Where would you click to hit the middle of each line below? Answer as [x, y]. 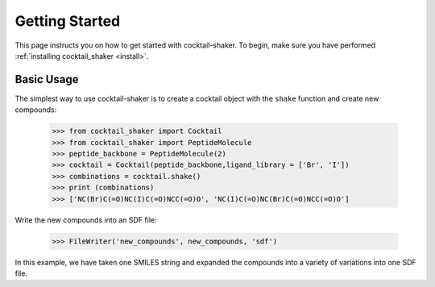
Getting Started [68, 21]
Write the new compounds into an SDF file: [86, 220]
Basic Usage [47, 79]
